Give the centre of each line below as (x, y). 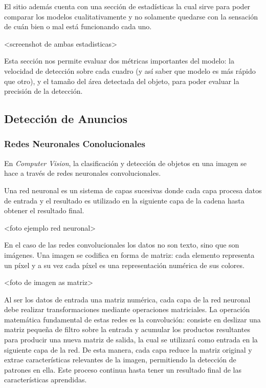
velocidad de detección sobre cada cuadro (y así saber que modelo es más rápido (130, 70)
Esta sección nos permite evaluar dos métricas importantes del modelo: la (119, 61)
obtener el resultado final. (44, 210)
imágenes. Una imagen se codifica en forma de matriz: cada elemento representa (129, 254)
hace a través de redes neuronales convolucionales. (83, 173)
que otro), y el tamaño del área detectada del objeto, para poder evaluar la (122, 81)
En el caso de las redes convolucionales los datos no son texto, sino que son (122, 245)
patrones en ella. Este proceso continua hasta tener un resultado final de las (123, 369)
